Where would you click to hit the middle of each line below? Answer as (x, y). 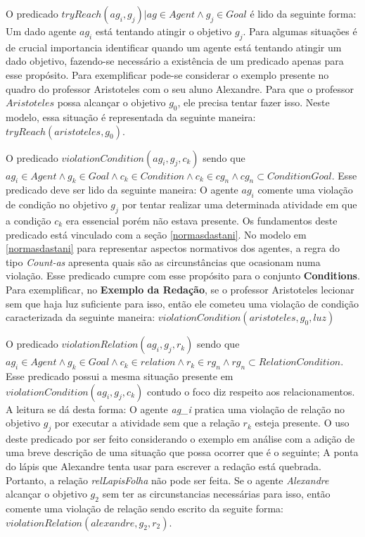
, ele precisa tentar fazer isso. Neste (254, 102)
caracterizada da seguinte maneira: (81, 317)
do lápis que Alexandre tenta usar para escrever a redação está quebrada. (164, 466)
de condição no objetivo (57, 204)
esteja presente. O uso (302, 423)
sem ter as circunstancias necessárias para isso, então (216, 494)
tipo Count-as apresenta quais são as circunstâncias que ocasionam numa (163, 261)
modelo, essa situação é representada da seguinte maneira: (131, 116)
